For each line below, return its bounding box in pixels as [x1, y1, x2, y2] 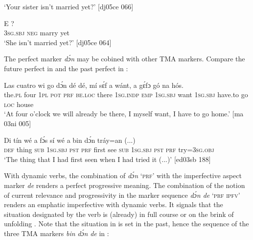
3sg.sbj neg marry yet [4, 27, 69, 38]
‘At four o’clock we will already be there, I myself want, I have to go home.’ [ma [4, 108, 244, 119]
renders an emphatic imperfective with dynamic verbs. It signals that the [4, 199, 223, 210]
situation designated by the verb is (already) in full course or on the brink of [4, 209, 234, 219]
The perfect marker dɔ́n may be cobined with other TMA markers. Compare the [4, 53, 245, 64]
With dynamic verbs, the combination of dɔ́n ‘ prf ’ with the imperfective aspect [4, 170, 242, 181]
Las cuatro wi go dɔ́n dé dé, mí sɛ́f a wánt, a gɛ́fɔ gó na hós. [4, 80, 184, 90]
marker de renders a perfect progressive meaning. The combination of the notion [4, 180, 245, 190]
